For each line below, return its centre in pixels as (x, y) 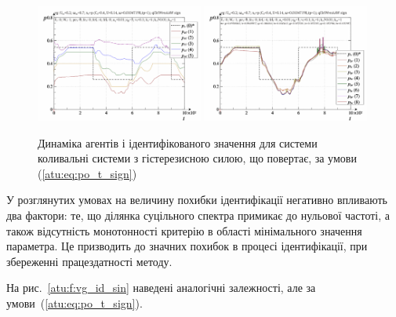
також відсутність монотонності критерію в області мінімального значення (184, 230)
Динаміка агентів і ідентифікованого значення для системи (178, 142)
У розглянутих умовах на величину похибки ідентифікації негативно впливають (197, 200)
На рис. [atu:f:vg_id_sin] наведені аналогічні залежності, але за (161, 288)
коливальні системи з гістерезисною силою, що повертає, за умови (197, 158)
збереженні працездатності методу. (89, 261)
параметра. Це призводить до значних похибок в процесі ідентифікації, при (187, 246)
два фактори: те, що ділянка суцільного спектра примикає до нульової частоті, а (198, 215)
